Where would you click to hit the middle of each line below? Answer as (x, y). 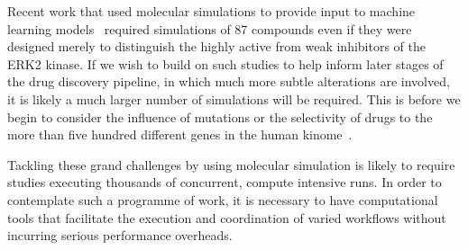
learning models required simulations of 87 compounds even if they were (210, 28)
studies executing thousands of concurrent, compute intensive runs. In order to (225, 182)
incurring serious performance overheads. (120, 235)
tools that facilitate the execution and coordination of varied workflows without (227, 217)
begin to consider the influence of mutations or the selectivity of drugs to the (220, 116)
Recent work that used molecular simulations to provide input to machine (211, 11)
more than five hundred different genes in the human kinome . (180, 134)
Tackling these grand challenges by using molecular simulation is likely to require (231, 164)
